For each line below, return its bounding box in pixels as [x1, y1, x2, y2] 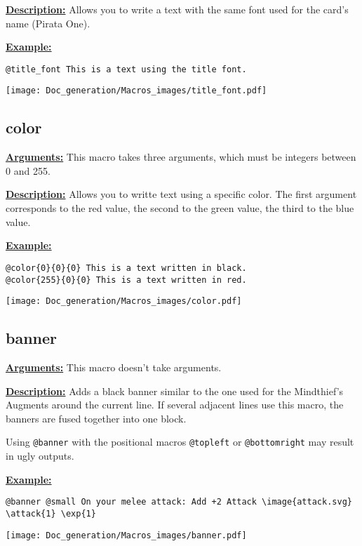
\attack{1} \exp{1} [6, 508, 96, 519]
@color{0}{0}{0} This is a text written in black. [6, 262, 247, 273]
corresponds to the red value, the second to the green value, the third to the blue [6, 201, 354, 215]
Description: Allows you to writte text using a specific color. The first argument [6, 187, 357, 201]
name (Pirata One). [6, 15, 90, 30]
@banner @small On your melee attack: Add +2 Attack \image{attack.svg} [6, 497, 352, 507]
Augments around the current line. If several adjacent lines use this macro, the [6, 397, 344, 412]
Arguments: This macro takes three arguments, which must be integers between [6, 149, 356, 164]
